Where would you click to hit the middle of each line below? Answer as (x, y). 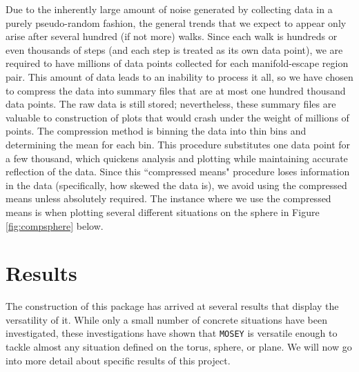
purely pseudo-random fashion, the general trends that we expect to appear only (176, 22)
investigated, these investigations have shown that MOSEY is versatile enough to (172, 333)
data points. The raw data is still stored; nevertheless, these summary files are (171, 104)
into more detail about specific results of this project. (118, 360)
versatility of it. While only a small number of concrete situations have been (166, 319)
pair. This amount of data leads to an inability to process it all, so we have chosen (179, 76)
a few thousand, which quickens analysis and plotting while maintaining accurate (177, 158)
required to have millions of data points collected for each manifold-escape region (177, 63)
